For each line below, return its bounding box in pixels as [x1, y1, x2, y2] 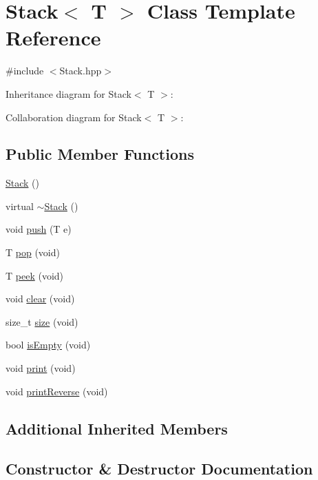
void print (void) [6, 361, 76, 375]
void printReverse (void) [6, 384, 108, 398]
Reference [6, 23, 101, 52]
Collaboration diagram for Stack [6, 109, 142, 124]
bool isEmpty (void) [6, 337, 91, 352]
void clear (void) [6, 291, 75, 306]
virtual [6, 198, 34, 213]
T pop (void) [6, 245, 60, 260]
